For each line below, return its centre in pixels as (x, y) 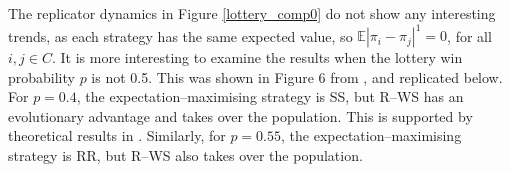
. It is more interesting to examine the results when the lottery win (257, 57)
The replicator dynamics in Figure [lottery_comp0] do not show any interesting (252, 13)
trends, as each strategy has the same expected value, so (180, 35)
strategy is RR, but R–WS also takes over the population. (185, 155)
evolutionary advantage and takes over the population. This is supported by (240, 115)
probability (41, 76)
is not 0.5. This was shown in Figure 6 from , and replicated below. (297, 76)
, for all (469, 35)
